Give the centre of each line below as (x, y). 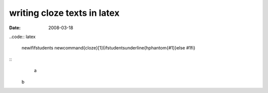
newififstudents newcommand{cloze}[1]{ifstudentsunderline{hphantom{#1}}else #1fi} (108, 48)
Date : (15, 28)
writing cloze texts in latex (64, 13)
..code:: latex (22, 37)
